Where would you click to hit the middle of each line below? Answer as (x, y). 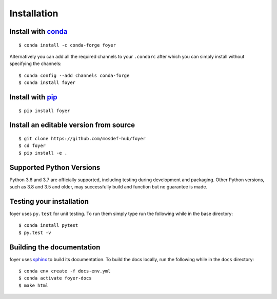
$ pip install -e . (43, 153)
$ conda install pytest (48, 226)
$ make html (34, 285)
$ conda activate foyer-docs (55, 278)
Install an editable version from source (72, 125)
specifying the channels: (35, 63)
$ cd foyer (32, 146)
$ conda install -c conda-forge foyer (67, 45)
